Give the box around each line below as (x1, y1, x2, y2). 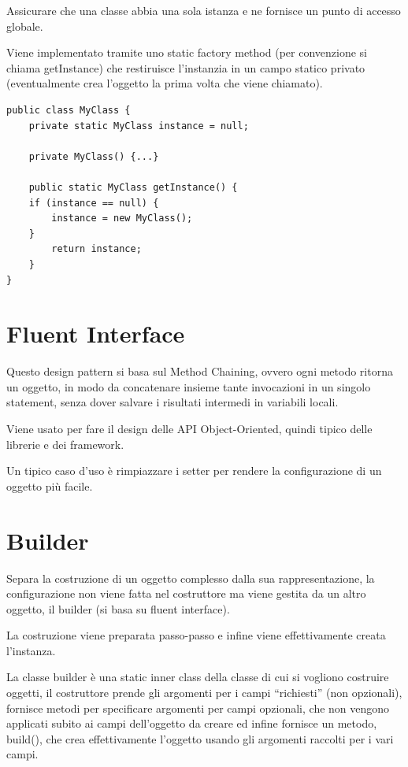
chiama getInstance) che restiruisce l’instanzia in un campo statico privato (6, 59, 365, 76)
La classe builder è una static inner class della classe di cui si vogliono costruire (6, 669, 389, 685)
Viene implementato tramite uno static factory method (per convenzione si (6, 44, 367, 61)
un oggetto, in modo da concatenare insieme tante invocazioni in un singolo (6, 378, 371, 395)
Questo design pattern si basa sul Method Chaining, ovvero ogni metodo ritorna (6, 363, 393, 380)
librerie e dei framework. (6, 435, 124, 452)
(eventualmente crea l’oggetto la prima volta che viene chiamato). (6, 75, 323, 91)
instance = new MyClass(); (51, 213, 193, 224)
